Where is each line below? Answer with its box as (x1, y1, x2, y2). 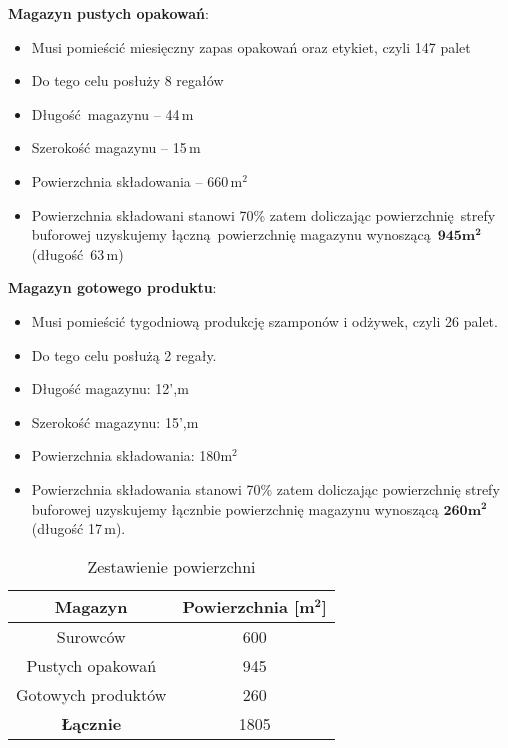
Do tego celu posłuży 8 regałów (31, 70, 224, 91)
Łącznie (61, 711, 122, 735)
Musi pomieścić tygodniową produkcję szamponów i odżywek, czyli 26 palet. (31, 310, 498, 331)
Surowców (56, 624, 126, 648)
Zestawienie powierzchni (87, 554, 256, 578)
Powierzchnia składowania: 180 (31, 445, 221, 466)
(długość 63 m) (31, 243, 124, 264)
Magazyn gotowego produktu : (8, 277, 217, 298)
